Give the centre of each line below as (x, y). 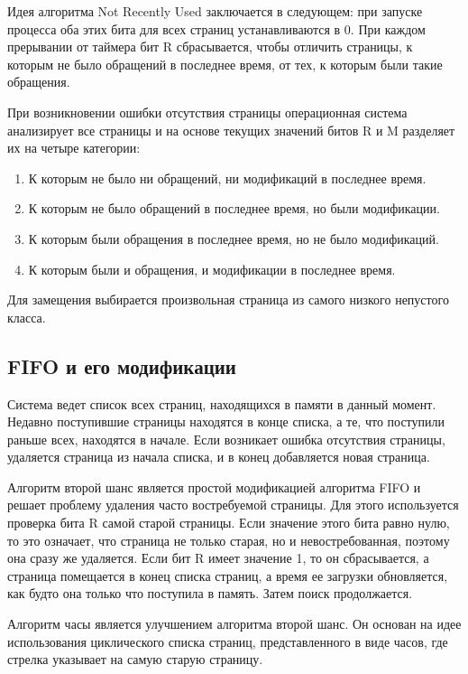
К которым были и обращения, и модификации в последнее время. (212, 269)
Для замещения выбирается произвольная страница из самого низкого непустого (228, 300)
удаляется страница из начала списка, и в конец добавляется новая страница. (219, 457)
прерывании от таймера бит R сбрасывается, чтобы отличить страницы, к (210, 47)
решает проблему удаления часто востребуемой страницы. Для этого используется (233, 505)
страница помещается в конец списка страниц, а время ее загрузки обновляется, (228, 575)
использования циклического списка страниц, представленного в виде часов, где (228, 641)
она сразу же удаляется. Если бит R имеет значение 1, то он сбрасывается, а (218, 558)
